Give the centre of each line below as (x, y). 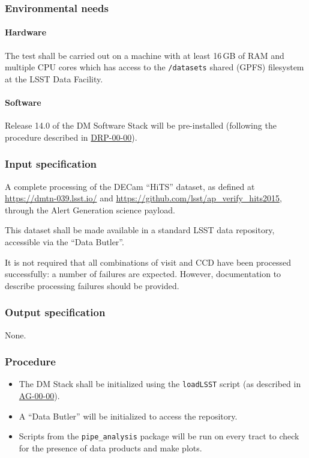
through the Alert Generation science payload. (90, 209)
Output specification (55, 312)
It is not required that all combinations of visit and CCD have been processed (148, 262)
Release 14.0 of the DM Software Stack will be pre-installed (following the (141, 125)
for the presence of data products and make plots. (110, 447)
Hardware (26, 32)
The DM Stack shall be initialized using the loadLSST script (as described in (160, 384)
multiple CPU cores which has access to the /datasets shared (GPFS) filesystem (154, 67)
